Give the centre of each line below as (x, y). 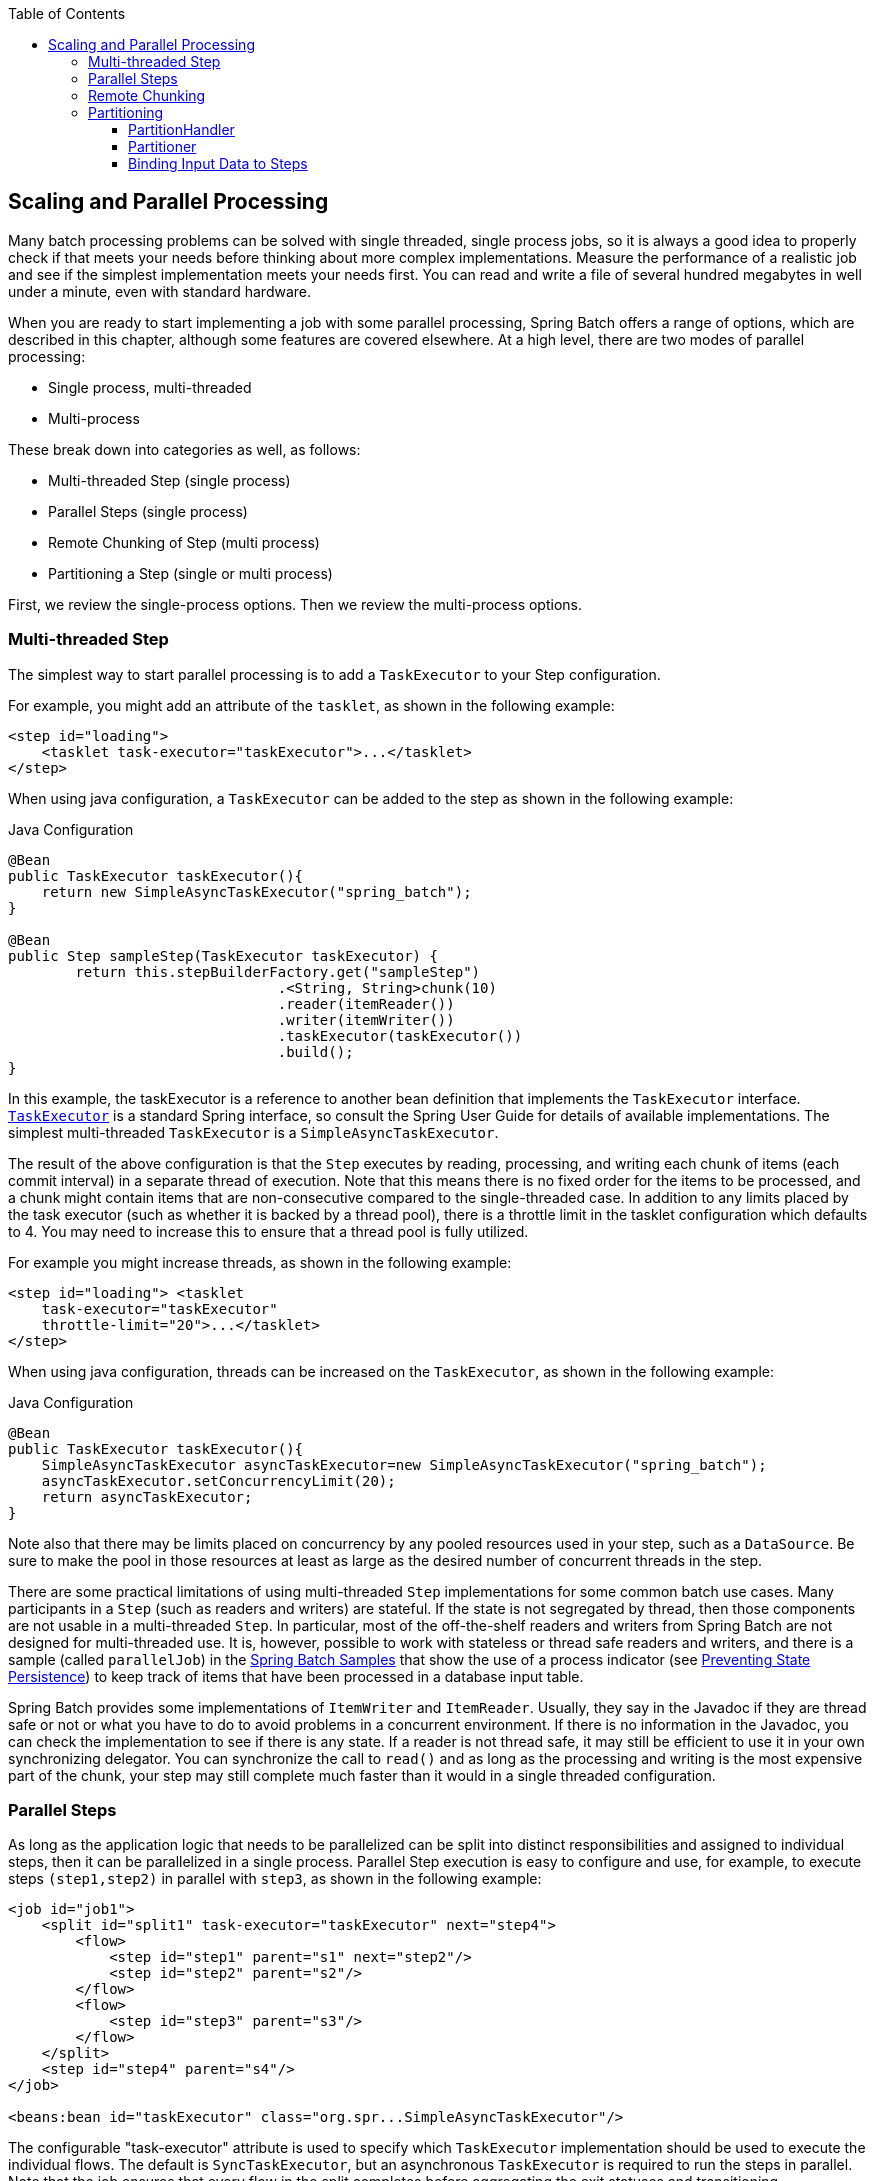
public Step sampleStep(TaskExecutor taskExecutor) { (223, 955)
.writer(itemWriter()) (366, 1019)
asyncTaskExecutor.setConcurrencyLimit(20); (218, 1480)
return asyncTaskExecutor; (147, 1496)
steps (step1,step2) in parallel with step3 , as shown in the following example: (275, 1879)
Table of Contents (67, 13)
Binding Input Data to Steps (218, 163)
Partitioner (162, 146)
